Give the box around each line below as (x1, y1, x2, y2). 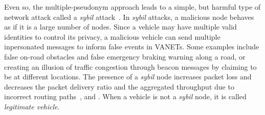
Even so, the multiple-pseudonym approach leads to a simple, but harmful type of (4, 2, 261, 12)
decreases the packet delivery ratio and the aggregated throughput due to (4, 81, 234, 92)
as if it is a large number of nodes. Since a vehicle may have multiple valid (4, 21, 237, 32)
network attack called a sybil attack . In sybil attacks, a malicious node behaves (4, 11, 254, 22)
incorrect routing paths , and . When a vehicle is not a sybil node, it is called (4, 91, 247, 102)
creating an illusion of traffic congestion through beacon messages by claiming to (4, 61, 257, 72)
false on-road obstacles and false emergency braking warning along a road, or (4, 51, 246, 62)
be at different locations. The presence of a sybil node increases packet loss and (4, 71, 252, 82)
